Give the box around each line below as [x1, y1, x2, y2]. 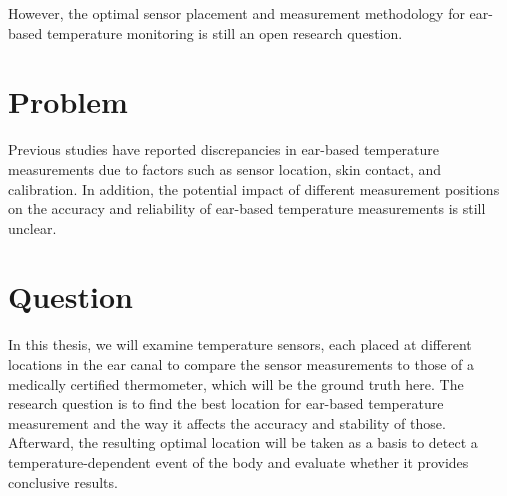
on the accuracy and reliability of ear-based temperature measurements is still [8, 198, 486, 219]
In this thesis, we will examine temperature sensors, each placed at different [8, 334, 472, 355]
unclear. [8, 217, 57, 238]
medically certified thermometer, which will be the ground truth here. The [8, 373, 464, 394]
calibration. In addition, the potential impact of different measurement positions [8, 178, 500, 199]
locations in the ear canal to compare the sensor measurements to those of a [8, 354, 475, 374]
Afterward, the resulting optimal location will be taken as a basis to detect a [8, 432, 478, 453]
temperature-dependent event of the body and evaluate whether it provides [8, 451, 469, 472]
